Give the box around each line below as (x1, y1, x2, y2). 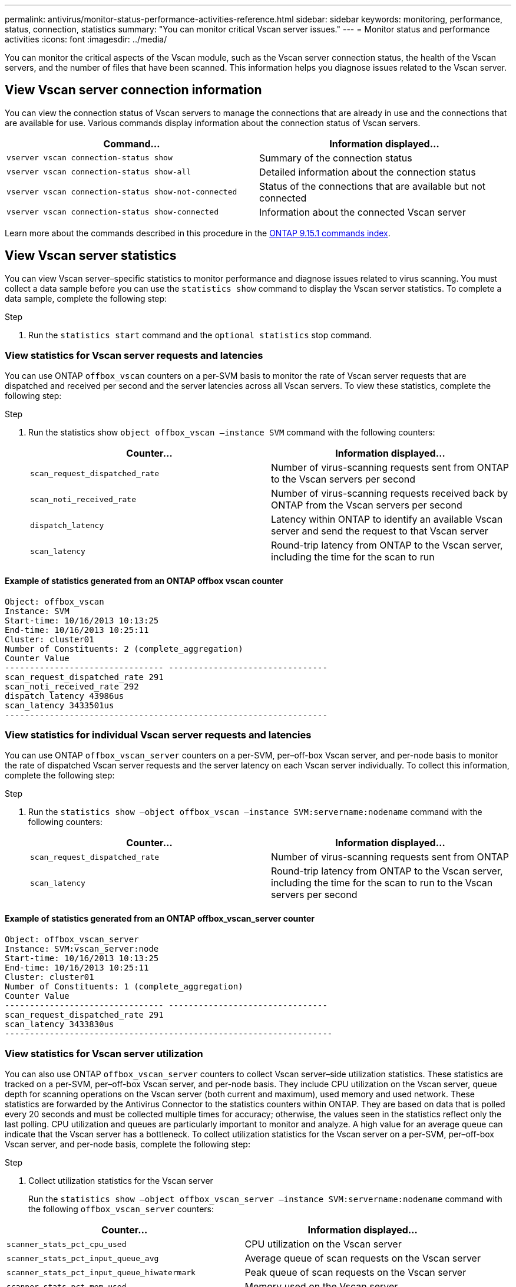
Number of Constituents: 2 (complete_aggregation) (5, 643, 243, 654)
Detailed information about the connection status (259, 166, 476, 178)
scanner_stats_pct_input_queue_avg (6, 1253, 159, 1263)
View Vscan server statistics (5, 248, 177, 263)
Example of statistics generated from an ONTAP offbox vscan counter (5, 576, 283, 586)
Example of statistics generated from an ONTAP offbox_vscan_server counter (5, 913, 315, 924)
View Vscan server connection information (5, 82, 262, 98)
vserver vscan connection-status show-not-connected (6, 187, 237, 197)
